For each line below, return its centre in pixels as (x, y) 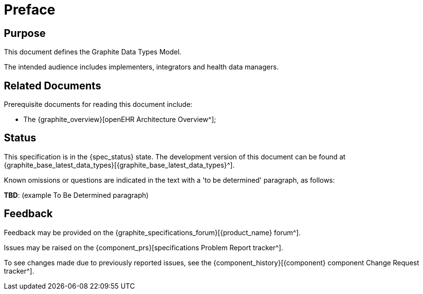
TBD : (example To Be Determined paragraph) (76, 195)
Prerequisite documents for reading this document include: (98, 104)
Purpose (25, 33)
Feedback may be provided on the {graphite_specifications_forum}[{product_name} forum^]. (152, 232)
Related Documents (53, 86)
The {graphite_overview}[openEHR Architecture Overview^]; (120, 120)
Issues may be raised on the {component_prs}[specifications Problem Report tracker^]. (144, 247)
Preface (30, 10)
